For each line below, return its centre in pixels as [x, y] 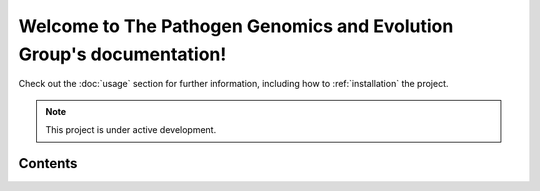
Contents [48, 163]
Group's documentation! [122, 54]
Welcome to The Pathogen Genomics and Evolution [236, 26]
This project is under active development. [131, 130]
